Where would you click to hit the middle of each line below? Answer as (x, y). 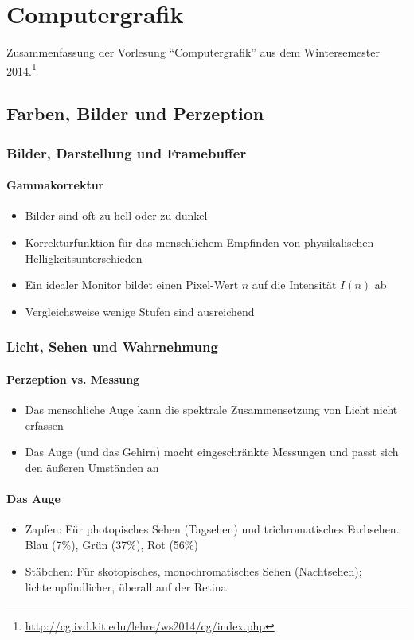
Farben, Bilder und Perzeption (135, 113)
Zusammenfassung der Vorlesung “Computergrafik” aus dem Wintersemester (193, 52)
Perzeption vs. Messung (73, 379)
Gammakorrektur (55, 185)
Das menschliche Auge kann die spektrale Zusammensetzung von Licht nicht (211, 409)
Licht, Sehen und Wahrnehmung (112, 347)
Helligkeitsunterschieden (84, 258)
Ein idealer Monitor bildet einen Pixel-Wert (132, 285)
